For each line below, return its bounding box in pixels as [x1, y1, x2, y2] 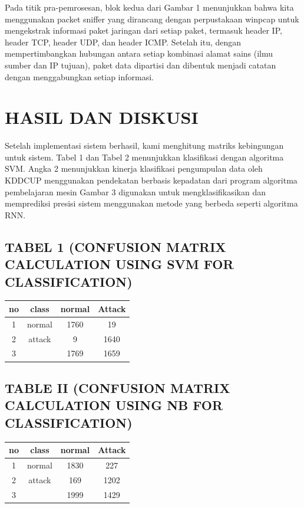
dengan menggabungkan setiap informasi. [5, 70, 154, 83]
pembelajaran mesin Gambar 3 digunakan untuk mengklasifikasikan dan [5, 185, 266, 198]
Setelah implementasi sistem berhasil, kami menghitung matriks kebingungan [5, 139, 284, 152]
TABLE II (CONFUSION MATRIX [5, 378, 230, 396]
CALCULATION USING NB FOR [5, 396, 223, 414]
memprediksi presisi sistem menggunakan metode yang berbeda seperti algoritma [5, 197, 298, 209]
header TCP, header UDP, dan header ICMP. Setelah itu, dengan [5, 35, 242, 48]
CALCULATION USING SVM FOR [5, 255, 234, 273]
